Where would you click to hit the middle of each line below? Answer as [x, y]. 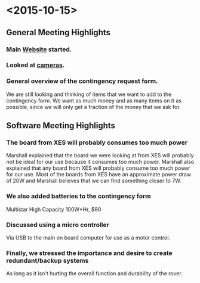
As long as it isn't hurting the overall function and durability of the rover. [95, 273]
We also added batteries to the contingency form [79, 196]
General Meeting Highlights [58, 32]
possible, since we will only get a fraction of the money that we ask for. [93, 107]
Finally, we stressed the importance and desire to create [90, 253]
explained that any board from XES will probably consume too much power [98, 168]
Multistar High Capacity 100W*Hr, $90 [54, 209]
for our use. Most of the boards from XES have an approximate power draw [99, 175]
